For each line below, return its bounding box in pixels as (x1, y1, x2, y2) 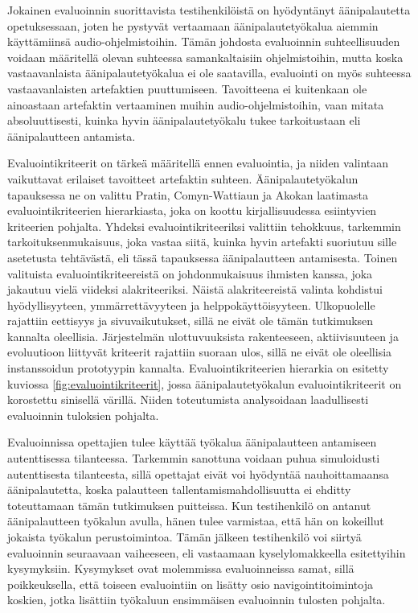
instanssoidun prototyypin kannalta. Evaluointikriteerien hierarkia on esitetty (7, 360, 389, 376)
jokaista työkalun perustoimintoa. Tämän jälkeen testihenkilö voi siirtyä (7, 529, 362, 545)
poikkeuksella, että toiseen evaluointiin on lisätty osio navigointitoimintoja (7, 575, 373, 592)
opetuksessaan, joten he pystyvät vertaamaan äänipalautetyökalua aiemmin (7, 17, 379, 34)
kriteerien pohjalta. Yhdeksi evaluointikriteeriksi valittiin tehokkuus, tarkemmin (7, 217, 401, 234)
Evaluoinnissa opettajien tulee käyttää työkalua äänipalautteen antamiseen (7, 434, 377, 450)
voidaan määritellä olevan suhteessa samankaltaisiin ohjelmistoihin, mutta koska (7, 48, 404, 65)
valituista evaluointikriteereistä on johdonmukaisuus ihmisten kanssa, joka (7, 265, 373, 282)
